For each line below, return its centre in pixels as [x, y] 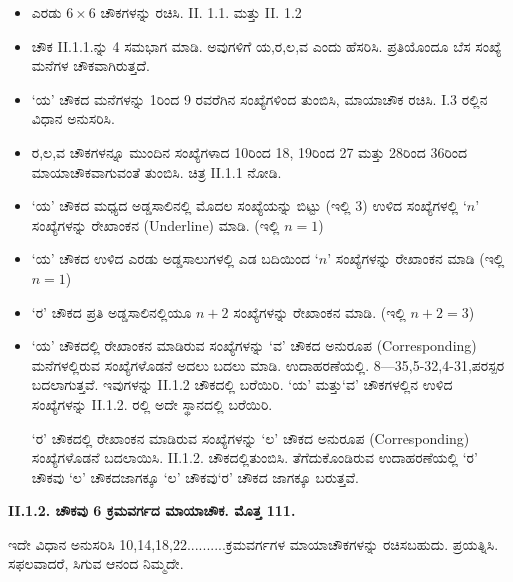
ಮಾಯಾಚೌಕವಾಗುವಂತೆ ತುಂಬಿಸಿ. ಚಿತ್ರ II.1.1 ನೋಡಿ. [156, 171]
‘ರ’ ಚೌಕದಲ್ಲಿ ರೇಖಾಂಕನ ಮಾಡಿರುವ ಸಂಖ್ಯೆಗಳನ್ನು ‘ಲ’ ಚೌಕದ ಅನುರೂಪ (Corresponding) [250, 437]
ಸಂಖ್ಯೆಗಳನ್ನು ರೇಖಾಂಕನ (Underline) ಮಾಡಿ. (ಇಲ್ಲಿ [155, 224]
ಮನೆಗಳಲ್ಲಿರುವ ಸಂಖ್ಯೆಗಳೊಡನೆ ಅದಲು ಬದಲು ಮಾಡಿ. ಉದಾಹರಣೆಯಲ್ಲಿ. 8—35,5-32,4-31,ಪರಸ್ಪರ [268, 364]
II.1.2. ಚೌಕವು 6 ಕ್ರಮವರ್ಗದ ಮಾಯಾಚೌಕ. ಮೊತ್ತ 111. [152, 510]
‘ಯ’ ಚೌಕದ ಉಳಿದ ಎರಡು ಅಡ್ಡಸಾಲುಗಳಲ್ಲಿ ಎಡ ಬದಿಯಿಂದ [171, 258]
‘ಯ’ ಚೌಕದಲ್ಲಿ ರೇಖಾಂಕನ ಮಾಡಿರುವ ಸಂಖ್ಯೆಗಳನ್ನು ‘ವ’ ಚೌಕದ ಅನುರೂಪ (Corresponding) [254, 345]
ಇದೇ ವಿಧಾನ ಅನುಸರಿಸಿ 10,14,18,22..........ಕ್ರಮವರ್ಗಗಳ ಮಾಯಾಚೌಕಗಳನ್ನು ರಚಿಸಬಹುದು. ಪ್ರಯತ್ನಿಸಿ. [253, 543]
